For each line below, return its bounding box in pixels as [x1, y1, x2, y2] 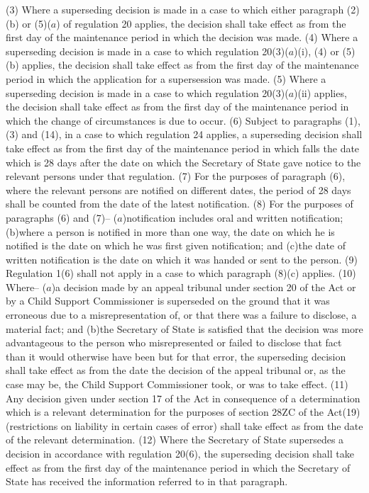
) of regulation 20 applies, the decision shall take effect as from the [56, 16, 346, 30]
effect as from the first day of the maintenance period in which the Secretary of [6, 460, 351, 475]
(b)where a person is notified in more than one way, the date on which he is [6, 224, 335, 239]
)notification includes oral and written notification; [122, 210, 343, 225]
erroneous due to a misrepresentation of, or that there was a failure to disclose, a [6, 307, 357, 322]
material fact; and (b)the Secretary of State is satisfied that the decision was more [6, 321, 363, 336]
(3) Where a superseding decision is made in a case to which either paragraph [6, 2, 344, 16]
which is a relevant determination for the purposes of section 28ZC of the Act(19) [6, 404, 360, 419]
